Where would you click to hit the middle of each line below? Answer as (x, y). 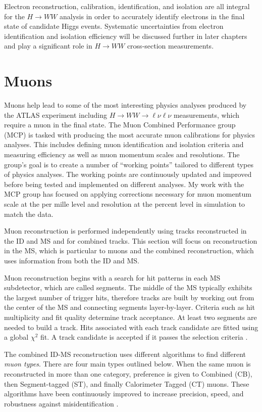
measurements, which (206, 115)
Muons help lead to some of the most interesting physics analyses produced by (125, 105)
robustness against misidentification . (61, 403)
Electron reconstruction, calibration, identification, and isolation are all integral (127, 6)
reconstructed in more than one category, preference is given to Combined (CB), (128, 373)
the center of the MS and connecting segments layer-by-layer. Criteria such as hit (130, 307)
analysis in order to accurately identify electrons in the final (152, 16)
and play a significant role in (48, 46)
